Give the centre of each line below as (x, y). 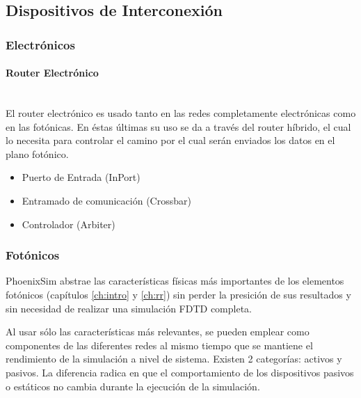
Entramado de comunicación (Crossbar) (106, 200)
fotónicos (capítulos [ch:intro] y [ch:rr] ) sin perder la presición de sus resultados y (178, 294)
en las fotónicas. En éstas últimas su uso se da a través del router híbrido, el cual (178, 126)
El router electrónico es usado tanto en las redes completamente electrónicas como (181, 113)
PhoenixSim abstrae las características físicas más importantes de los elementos (175, 281)
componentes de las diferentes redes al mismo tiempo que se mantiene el (159, 345)
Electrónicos (40, 44)
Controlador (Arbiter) (69, 224)
